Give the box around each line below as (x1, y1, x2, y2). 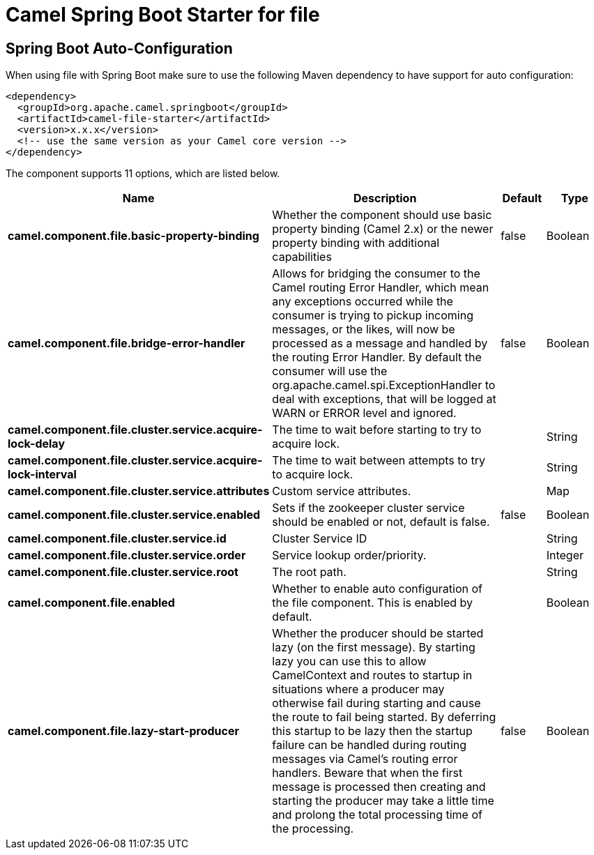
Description (353, 191, 417, 206)
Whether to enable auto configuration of (272, 582, 482, 596)
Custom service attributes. (272, 484, 411, 499)
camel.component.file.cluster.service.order (8, 548, 246, 563)
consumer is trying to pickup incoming (272, 308, 474, 323)
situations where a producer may (272, 682, 445, 697)
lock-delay (8, 437, 66, 451)
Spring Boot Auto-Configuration (6, 39, 233, 57)
